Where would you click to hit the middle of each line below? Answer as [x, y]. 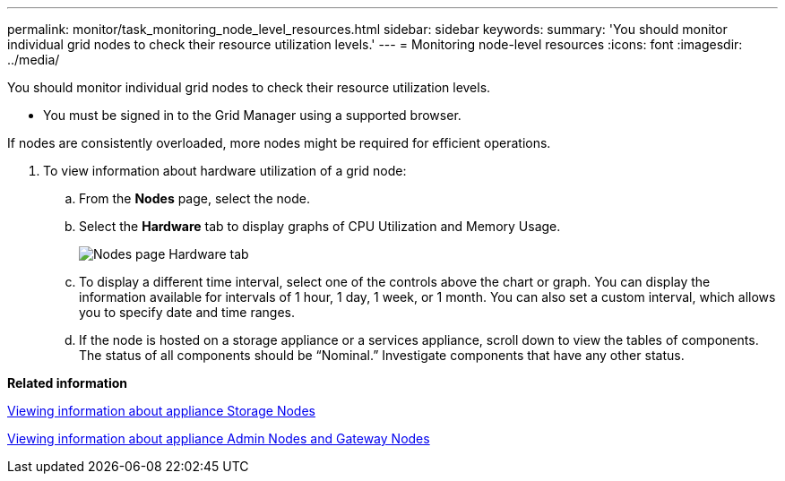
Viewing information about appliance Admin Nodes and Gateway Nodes [219, 438]
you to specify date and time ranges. [187, 312]
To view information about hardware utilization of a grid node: [225, 171]
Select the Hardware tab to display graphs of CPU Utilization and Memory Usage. [320, 226]
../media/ [34, 60]
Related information [68, 383]
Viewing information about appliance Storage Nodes [161, 411]
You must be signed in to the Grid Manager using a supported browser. [252, 115]
